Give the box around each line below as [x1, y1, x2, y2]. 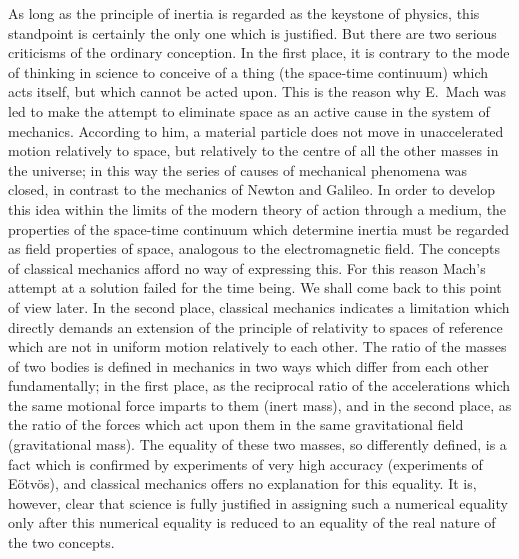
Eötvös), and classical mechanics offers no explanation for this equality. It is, [8, 473, 477, 494]
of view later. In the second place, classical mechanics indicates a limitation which [8, 296, 510, 317]
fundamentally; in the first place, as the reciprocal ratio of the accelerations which [8, 375, 511, 396]
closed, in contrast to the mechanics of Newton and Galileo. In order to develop [8, 179, 495, 200]
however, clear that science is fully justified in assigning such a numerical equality [8, 492, 508, 513]
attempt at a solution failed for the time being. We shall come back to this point [8, 277, 502, 298]
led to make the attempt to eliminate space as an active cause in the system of [8, 100, 490, 121]
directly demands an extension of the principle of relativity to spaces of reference [8, 316, 503, 337]
